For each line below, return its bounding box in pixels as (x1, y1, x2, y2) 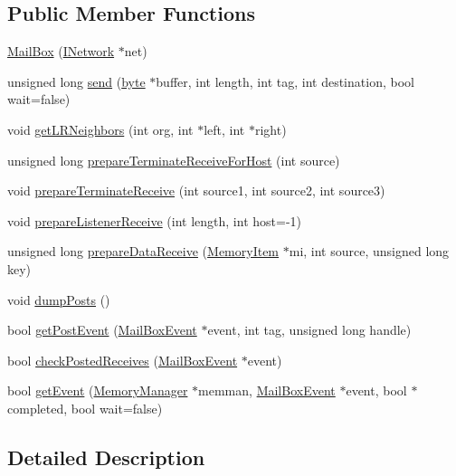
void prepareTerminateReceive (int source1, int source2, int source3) (7, 181, 385, 200)
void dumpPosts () (7, 290, 110, 309)
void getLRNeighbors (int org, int (7, 119, 194, 138)
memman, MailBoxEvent (198, 381, 336, 400)
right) (254, 119, 287, 138)
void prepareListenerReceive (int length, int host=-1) (7, 211, 302, 230)
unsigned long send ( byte (7, 71, 146, 90)
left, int (204, 119, 245, 138)
